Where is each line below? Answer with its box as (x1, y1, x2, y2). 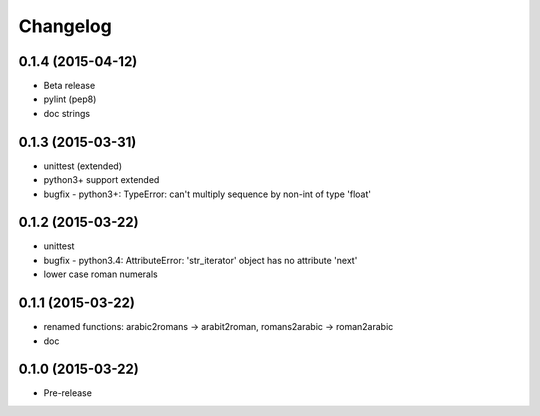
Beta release (43, 80, 96, 92)
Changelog (18, 15, 112, 37)
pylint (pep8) (43, 93, 97, 105)
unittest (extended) (43, 160, 123, 172)
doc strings (43, 107, 90, 119)
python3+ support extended (43, 174, 160, 186)
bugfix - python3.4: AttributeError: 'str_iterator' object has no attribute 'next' (43, 254, 358, 266)
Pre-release (43, 387, 92, 399)
